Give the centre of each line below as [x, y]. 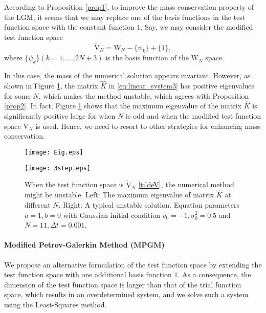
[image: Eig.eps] [54, 152]
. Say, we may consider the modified [197, 27]
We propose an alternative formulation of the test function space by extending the [133, 264]
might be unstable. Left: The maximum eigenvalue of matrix [119, 195]
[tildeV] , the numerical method [186, 184]
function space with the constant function [69, 27]
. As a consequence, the [214, 274]
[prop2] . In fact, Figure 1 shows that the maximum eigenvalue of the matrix [123, 106]
